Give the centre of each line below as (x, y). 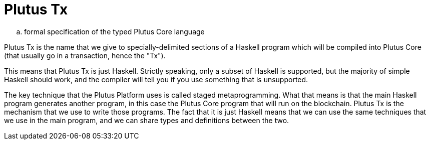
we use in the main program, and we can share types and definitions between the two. (147, 120)
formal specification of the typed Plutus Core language (114, 31)
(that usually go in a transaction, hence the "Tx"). (85, 55)
